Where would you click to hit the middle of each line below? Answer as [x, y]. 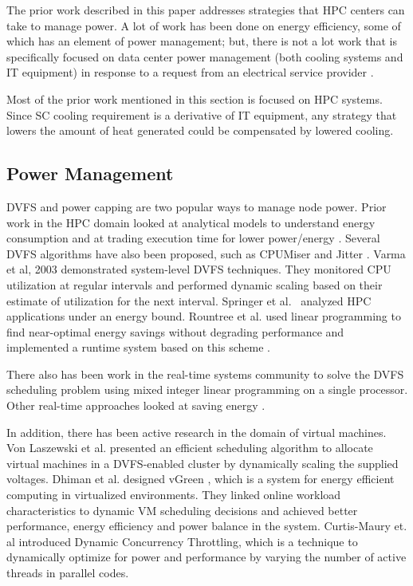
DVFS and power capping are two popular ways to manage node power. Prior [197, 206]
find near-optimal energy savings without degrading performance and [175, 331]
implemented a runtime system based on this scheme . [138, 347]
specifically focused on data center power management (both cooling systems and [205, 56]
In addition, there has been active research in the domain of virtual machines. [197, 432]
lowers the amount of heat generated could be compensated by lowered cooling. [200, 130]
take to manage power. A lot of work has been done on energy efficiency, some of [204, 25]
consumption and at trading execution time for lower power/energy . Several [193, 238]
